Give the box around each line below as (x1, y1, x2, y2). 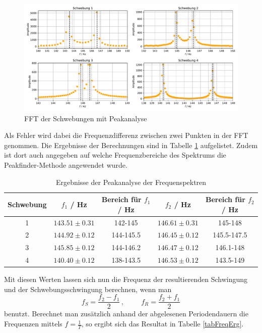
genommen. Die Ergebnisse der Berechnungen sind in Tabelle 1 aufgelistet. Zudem (4, 139, 258, 150)
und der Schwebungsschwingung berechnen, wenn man (4, 283, 172, 294)
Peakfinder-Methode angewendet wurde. (4, 159, 127, 170)
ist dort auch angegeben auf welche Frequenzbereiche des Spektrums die (4, 150, 226, 160)
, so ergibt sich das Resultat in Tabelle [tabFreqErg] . (81, 318, 244, 329)
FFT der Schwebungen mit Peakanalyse (24, 113, 147, 123)
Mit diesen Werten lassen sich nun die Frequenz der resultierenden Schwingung (4, 274, 248, 284)
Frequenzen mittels (4, 318, 62, 329)
